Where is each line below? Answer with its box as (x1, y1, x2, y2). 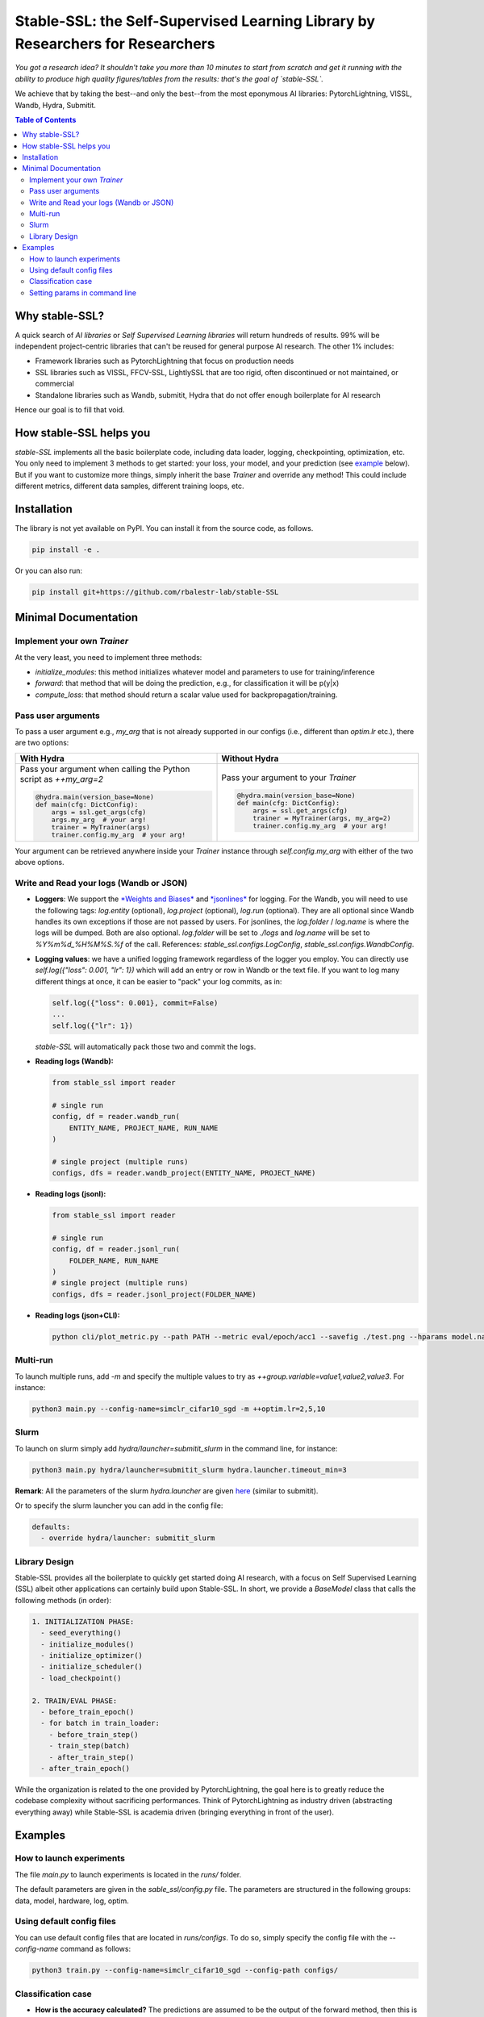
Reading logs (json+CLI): (35, 1310, 120, 1320)
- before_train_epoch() (40, 1707, 135, 1716)
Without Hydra (221, 753, 279, 764)
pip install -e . (31, 545, 101, 554)
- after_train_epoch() (40, 1764, 131, 1773)
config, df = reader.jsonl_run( (52, 1245, 181, 1254)
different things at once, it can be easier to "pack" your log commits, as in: (35, 976, 282, 986)
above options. (15, 857, 65, 867)
